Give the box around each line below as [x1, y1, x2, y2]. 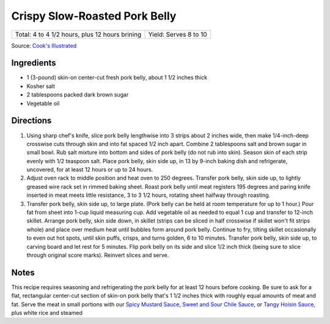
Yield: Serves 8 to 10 [148, 30, 207, 39]
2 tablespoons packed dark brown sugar [26, 91, 129, 98]
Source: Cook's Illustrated [11, 42, 77, 49]
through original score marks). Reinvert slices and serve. [26, 251, 169, 259]
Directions [11, 116, 52, 126]
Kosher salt [26, 83, 55, 90]
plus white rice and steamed [11, 309, 82, 317]
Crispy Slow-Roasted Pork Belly [11, 9, 177, 23]
